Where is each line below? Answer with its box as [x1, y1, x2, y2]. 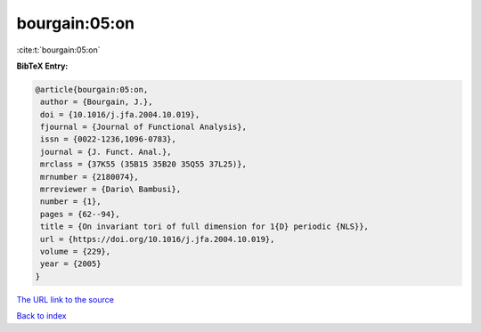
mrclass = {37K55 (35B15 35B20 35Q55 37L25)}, [40, 159, 247, 169]
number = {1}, [40, 197, 102, 206]
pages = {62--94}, [40, 209, 120, 219]
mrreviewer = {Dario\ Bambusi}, [40, 184, 182, 195]
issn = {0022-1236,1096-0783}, [40, 134, 177, 144]
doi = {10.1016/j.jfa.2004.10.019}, [40, 109, 200, 119]
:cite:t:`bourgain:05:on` [16, 45, 101, 55]
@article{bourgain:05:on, [35, 85, 149, 94]
